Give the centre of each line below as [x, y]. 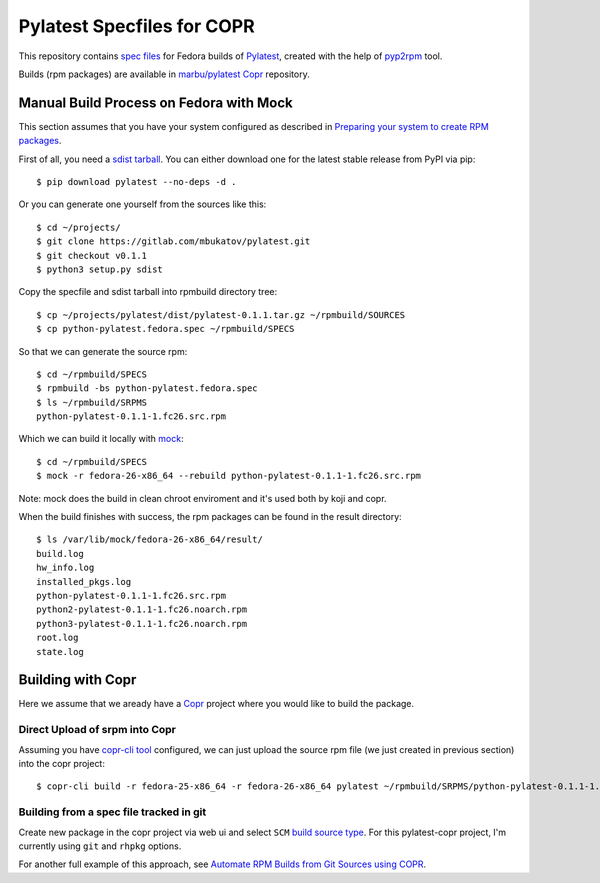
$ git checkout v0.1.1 [92, 255]
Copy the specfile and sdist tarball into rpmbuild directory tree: [148, 292]
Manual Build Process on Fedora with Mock [156, 102]
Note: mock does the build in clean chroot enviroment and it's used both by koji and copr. [202, 498]
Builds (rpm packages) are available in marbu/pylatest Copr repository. [164, 74]
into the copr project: [61, 763]
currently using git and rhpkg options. [100, 846]
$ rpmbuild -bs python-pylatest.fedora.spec [147, 388]
